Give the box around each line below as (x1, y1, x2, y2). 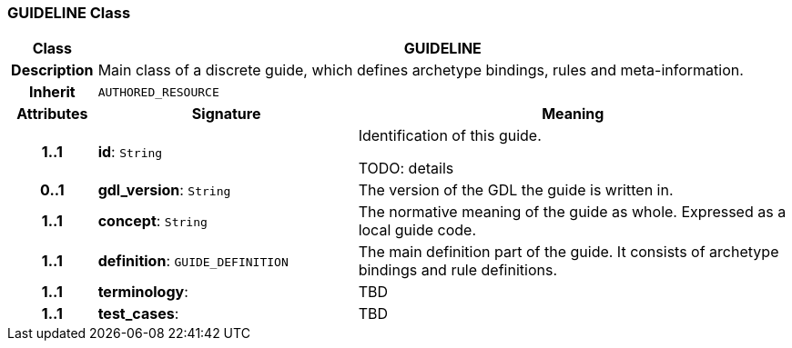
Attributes (16, 104, 88, 124)
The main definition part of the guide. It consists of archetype (358, 243, 779, 262)
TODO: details (358, 159, 454, 178)
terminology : (97, 283, 188, 302)
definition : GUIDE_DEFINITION (97, 252, 289, 271)
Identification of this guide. (358, 126, 542, 145)
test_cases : (97, 304, 179, 323)
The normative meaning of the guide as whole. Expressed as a (358, 203, 787, 222)
